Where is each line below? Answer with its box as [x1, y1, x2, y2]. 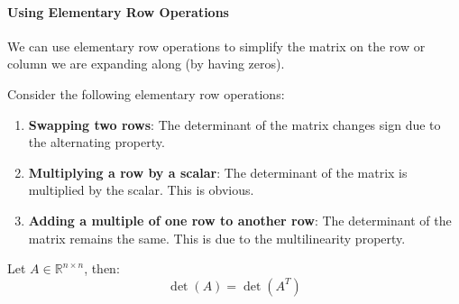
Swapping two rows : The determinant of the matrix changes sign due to [28, 115, 441, 134]
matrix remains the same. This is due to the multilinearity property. [28, 228, 406, 247]
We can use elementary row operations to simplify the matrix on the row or [7, 36, 426, 55]
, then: [84, 259, 120, 278]
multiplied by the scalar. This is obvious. [28, 180, 254, 199]
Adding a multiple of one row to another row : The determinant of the [28, 210, 452, 229]
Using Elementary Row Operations [7, 2, 229, 21]
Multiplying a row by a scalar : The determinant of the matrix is [28, 162, 408, 181]
